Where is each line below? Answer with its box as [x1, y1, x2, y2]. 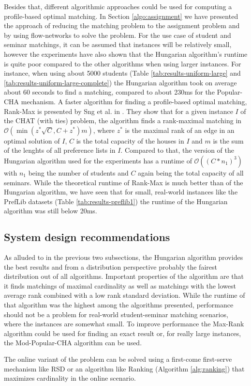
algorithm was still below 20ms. [4, 206, 97, 216]
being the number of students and [28, 167, 129, 177]
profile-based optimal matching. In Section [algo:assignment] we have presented [4, 11, 238, 21]
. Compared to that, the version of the [120, 145, 235, 155]
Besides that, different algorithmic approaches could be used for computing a [4, 1, 232, 11]
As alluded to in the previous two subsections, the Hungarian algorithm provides [4, 252, 243, 262]
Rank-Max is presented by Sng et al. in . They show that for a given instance [4, 106, 233, 116]
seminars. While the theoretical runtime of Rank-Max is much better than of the [4, 177, 243, 187]
